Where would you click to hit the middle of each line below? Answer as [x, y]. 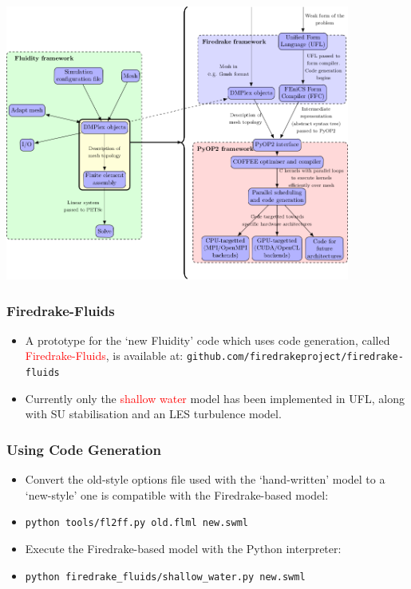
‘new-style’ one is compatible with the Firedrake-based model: [177, 494]
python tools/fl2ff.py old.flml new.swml [136, 523]
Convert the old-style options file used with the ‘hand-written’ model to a [205, 479]
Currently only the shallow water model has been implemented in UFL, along [215, 398]
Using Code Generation [84, 449]
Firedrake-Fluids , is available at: [104, 356]
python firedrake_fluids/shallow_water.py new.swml [165, 577]
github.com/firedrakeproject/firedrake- [295, 357]
